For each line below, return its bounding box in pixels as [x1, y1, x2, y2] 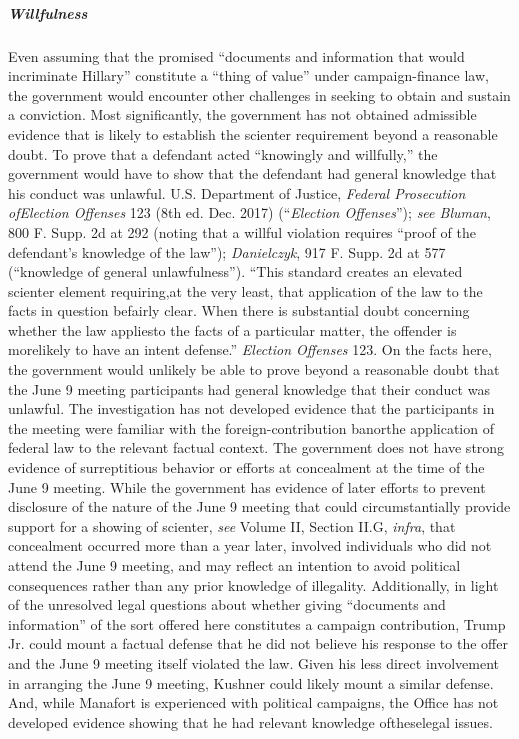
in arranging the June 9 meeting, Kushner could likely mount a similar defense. [8, 672, 494, 693]
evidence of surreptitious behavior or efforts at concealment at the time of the [8, 457, 485, 478]
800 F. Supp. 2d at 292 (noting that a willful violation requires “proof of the [8, 221, 476, 242]
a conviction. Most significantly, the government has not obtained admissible [8, 104, 477, 125]
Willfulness [8, 2, 88, 23]
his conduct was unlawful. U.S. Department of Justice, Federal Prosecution [8, 182, 466, 203]
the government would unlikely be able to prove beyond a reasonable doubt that [8, 359, 500, 380]
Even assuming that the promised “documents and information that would [8, 45, 465, 66]
